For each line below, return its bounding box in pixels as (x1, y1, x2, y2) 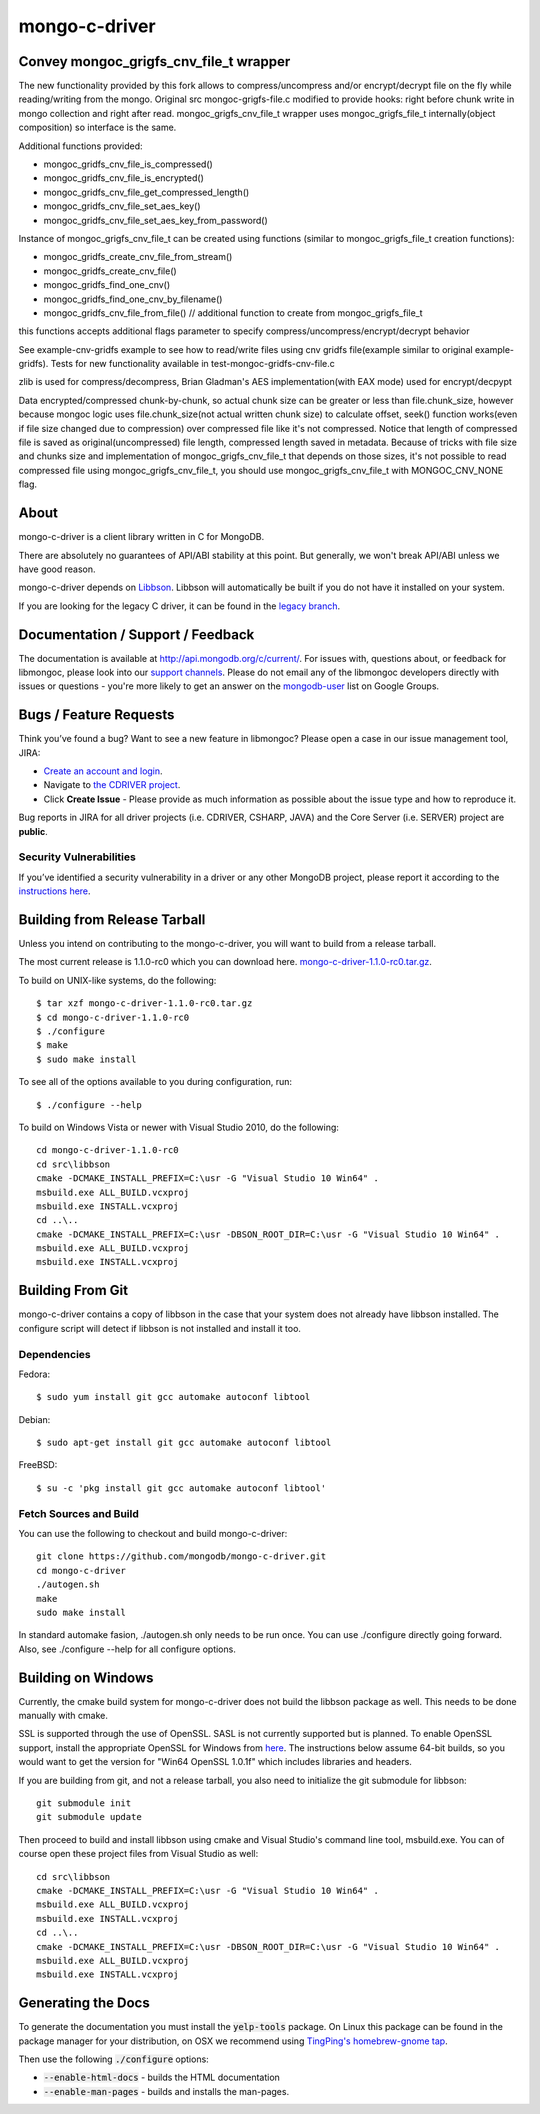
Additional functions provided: (18, 140, 144, 152)
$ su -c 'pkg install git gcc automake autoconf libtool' (36, 1482, 327, 1494)
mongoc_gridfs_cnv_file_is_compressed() (43, 158, 214, 170)
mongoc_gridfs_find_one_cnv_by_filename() (43, 293, 223, 305)
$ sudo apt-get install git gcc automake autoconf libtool (36, 1437, 332, 1449)
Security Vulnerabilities (18, 850, 137, 864)
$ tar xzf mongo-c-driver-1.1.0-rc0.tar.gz (36, 998, 253, 1009)
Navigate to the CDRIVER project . (43, 779, 181, 791)
